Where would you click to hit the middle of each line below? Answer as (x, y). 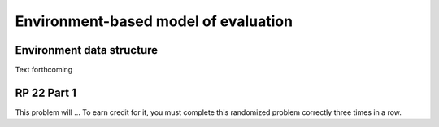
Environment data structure (87, 50)
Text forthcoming (44, 70)
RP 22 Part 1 (46, 92)
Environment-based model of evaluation (154, 21)
